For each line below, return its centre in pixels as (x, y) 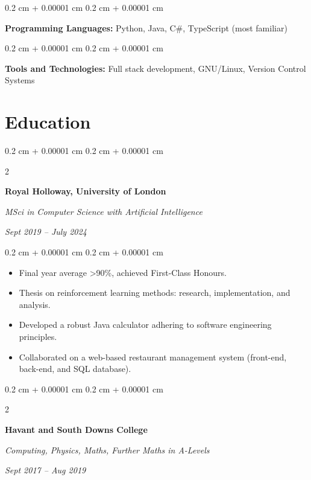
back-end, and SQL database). (75, 369)
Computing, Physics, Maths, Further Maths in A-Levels (107, 450)
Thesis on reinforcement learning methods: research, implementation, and (155, 293)
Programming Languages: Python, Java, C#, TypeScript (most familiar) (146, 27)
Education (48, 122)
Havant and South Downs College (76, 429)
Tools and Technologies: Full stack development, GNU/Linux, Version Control (155, 68)
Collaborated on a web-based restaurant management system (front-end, (153, 357)
